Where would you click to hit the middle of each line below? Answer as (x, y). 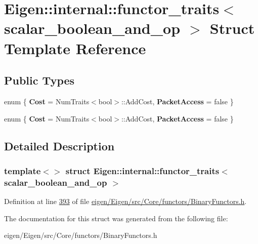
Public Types (39, 80)
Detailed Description (59, 146)
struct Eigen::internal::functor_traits (142, 170)
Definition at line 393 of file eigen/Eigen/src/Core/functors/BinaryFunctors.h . (125, 201)
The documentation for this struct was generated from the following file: (116, 218)
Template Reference (75, 48)
